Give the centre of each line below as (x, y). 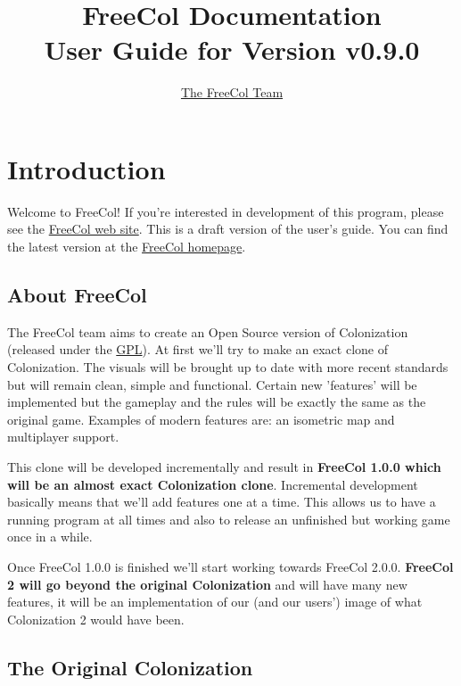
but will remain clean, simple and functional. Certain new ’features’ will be (212, 384)
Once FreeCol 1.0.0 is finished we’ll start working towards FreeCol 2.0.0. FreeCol (230, 566)
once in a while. (50, 537)
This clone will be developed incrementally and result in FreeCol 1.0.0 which (224, 466)
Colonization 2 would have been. (96, 619)
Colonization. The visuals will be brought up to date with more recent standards (228, 367)
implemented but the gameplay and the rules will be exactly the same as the (217, 402)
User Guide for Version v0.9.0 (232, 50)
